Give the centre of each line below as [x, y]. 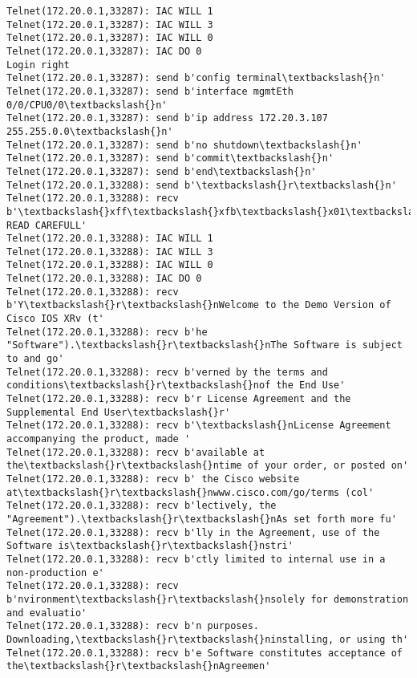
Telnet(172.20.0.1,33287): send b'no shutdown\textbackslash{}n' [184, 145]
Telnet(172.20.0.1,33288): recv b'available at [136, 452]
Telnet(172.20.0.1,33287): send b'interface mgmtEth [150, 91]
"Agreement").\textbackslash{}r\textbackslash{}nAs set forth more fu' [202, 519]
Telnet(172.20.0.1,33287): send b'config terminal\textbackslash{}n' [196, 78]
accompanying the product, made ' [99, 439]
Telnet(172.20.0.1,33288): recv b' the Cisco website [153, 479]
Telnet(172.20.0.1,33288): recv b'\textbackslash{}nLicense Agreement [199, 426]
